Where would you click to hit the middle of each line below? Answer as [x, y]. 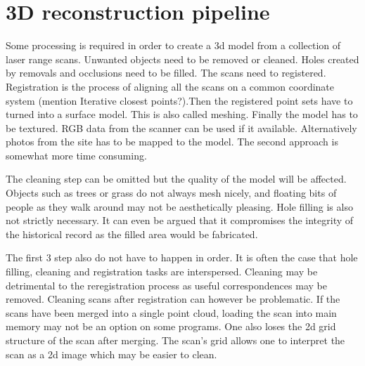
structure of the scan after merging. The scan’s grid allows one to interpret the [175, 340]
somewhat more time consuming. [76, 155]
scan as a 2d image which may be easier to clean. [111, 354]
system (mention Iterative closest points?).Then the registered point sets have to [179, 100]
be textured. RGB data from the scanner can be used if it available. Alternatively [181, 128]
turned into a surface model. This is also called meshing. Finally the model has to [182, 114]
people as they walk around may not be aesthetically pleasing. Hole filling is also [179, 206]
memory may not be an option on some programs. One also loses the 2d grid [171, 326]
